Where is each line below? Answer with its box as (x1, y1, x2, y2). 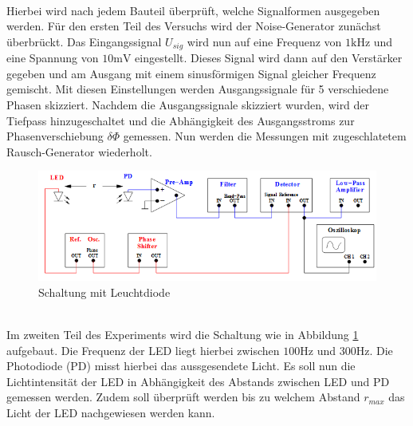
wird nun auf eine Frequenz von (187, 33, 342, 49)
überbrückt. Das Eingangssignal (6, 33, 162, 49)
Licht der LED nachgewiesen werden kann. (6, 404, 215, 420)
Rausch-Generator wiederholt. (6, 143, 152, 160)
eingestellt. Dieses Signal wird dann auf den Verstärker (135, 49, 403, 66)
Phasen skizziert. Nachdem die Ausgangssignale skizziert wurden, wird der (6, 97, 370, 113)
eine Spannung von (6, 49, 99, 66)
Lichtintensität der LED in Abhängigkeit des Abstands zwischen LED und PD (6, 373, 390, 389)
